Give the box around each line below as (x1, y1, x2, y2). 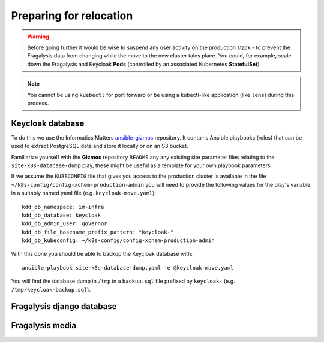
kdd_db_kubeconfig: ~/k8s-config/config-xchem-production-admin (22, 237, 215, 244)
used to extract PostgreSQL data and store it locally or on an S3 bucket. (11, 143, 188, 150)
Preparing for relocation (11, 9, 133, 22)
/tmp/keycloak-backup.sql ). (11, 286, 91, 293)
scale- (278, 52, 294, 59)
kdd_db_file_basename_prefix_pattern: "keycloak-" (22, 228, 174, 235)
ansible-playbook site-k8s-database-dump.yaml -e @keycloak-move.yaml (22, 264, 234, 271)
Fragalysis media (11, 320, 77, 331)
